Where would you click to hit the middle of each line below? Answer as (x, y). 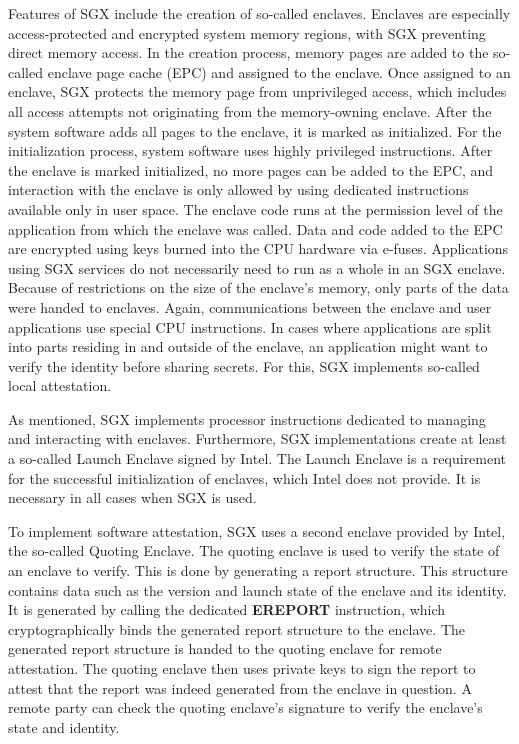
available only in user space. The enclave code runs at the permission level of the (255, 208)
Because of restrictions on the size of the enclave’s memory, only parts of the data (258, 287)
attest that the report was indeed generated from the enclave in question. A (240, 687)
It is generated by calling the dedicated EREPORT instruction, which (227, 609)
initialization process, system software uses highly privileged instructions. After (250, 150)
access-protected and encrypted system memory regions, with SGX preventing (247, 32)
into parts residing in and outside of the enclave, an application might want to (248, 346)
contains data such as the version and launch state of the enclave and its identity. (257, 589)
